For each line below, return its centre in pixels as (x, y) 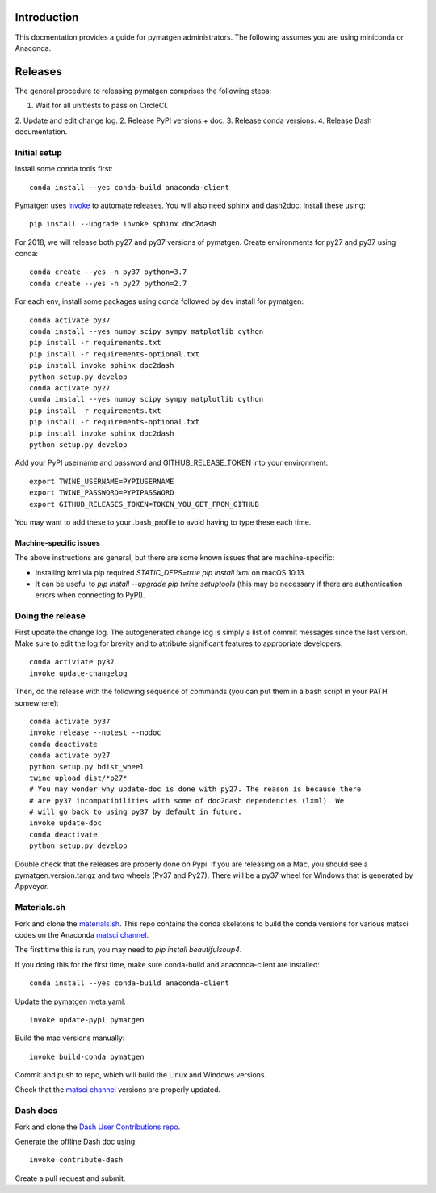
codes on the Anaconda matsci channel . (82, 934)
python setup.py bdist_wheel (87, 767)
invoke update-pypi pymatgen (87, 1020)
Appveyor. (32, 887)
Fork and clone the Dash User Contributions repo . (98, 1127)
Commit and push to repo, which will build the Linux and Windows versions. (141, 1075)
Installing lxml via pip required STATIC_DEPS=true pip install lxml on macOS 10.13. (170, 572)
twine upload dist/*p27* (78, 778)
